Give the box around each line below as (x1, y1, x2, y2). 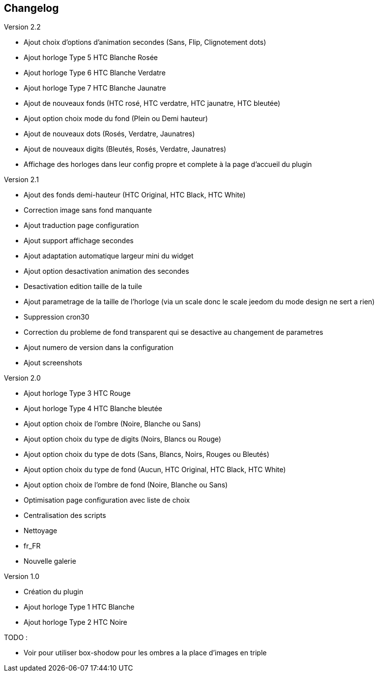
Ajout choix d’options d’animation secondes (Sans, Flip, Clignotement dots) (24, 38, 266, 47)
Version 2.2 (4, 23, 41, 32)
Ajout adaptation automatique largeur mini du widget (24, 252, 194, 260)
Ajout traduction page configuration (24, 221, 139, 230)
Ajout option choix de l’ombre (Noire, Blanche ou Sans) (24, 419, 201, 428)
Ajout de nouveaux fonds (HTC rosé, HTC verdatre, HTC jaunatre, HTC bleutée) (24, 99, 281, 108)
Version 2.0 (4, 374, 41, 383)
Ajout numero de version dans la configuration (24, 343, 174, 352)
